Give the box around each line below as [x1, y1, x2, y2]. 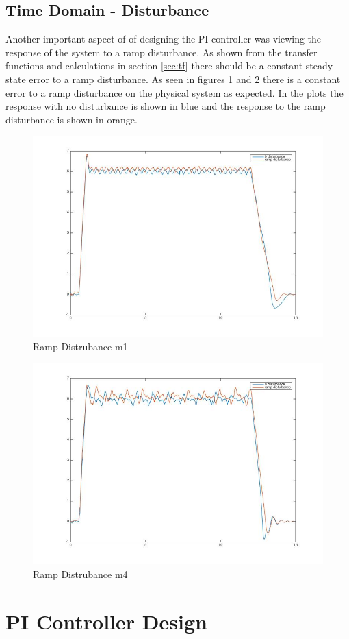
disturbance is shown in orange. [5, 112, 138, 126]
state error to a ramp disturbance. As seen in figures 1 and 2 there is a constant [5, 71, 341, 86]
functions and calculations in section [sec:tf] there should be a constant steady [5, 58, 333, 73]
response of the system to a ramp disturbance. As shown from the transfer [5, 45, 318, 59]
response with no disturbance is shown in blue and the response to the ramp [5, 99, 326, 113]
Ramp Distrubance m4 [33, 566, 128, 581]
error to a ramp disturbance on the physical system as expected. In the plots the [5, 85, 344, 99]
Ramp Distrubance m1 [33, 339, 128, 354]
